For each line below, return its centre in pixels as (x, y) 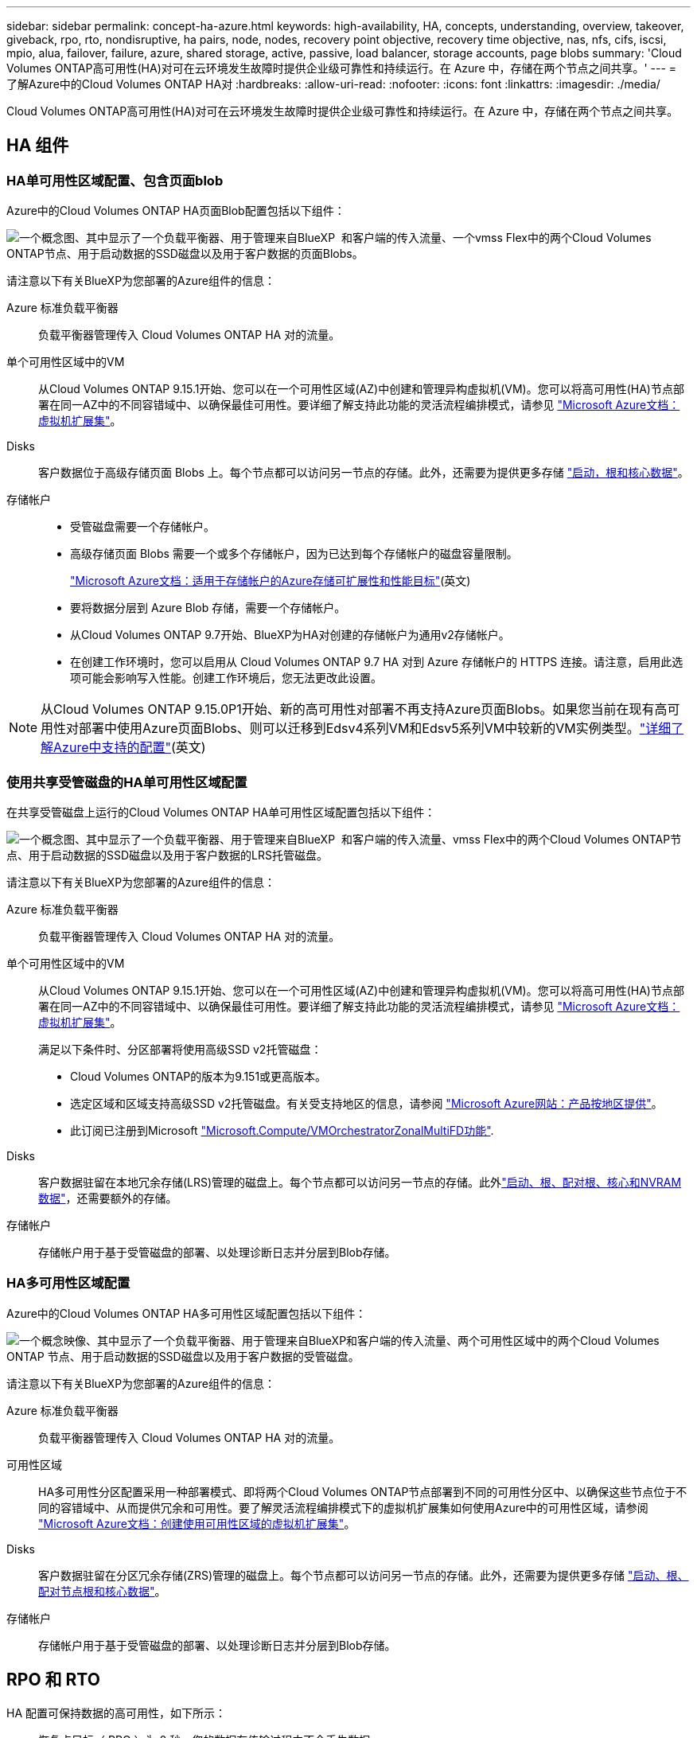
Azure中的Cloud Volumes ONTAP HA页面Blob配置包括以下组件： (176, 211)
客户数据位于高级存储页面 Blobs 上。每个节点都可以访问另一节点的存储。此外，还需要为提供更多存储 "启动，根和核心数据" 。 (364, 473)
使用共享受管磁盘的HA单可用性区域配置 (127, 782)
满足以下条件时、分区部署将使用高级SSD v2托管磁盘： (180, 1049)
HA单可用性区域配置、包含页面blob (115, 180)
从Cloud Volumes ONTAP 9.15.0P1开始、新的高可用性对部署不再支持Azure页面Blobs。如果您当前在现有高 (354, 709)
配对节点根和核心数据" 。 (102, 1591)
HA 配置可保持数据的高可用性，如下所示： (116, 1713)
